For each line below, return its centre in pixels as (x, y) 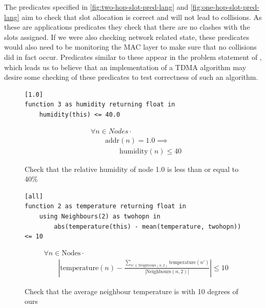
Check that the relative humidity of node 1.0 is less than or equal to (132, 169)
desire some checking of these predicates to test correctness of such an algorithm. (131, 77)
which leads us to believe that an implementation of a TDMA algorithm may (125, 67)
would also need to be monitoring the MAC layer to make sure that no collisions (130, 47)
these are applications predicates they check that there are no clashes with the (127, 27)
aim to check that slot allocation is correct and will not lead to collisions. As (142, 17)
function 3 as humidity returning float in (100, 105)
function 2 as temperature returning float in (105, 206)
